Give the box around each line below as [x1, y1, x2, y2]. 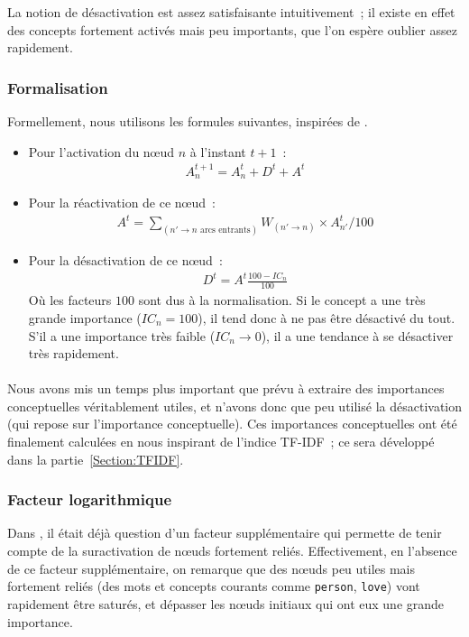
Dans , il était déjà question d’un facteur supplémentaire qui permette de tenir [7, 523, 442, 542]
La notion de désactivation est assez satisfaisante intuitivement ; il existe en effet [7, 3, 455, 21]
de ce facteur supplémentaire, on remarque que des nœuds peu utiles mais [7, 559, 416, 577]
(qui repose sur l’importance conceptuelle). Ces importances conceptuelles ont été [7, 414, 457, 433]
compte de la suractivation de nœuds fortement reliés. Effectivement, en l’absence [7, 541, 457, 560]
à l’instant [189, 142, 246, 161]
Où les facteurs [28, 291, 112, 309]
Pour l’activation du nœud [28, 142, 175, 161]
